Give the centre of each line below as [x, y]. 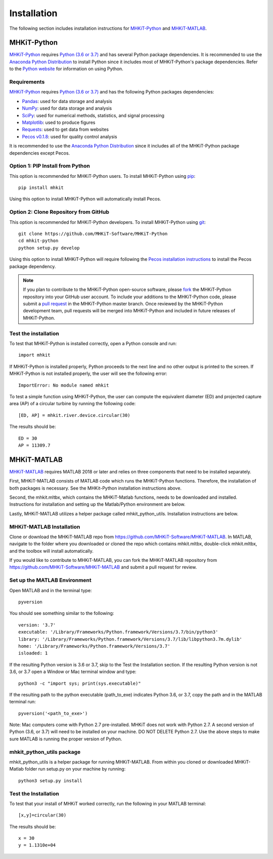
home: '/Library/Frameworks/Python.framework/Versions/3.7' [94, 646]
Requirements [27, 82]
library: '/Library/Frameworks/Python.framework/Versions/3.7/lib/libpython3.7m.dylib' [130, 639]
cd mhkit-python [38, 241]
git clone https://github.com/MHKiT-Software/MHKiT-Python [93, 233]
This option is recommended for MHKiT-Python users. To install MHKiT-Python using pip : [102, 176]
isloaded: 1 [33, 653]
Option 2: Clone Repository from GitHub [59, 212]
